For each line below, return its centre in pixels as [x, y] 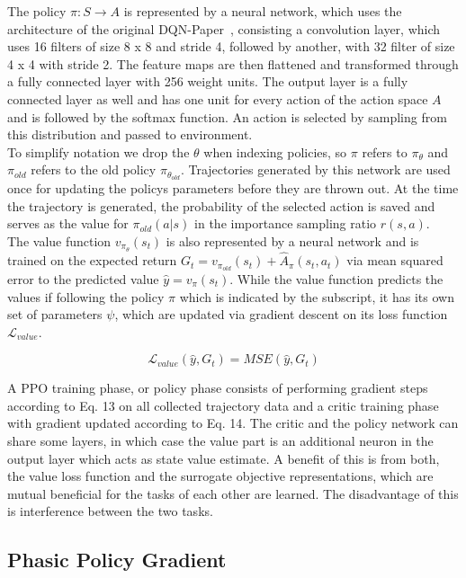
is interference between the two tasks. [110, 511]
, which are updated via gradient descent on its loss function [281, 314]
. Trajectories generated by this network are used [315, 169]
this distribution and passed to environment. [130, 134]
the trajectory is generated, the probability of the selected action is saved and [221, 205]
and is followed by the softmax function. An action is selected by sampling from [227, 116]
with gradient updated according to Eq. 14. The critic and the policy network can [233, 423]
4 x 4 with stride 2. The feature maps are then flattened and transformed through [233, 63]
